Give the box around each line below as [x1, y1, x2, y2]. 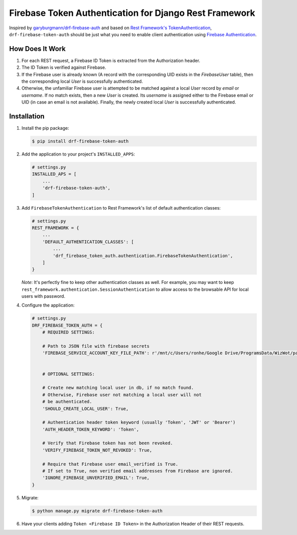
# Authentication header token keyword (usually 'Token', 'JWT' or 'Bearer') [42, 420, 236, 426]
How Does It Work [9, 45, 66, 53]
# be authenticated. [42, 399, 93, 405]
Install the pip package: [21, 125, 69, 131]
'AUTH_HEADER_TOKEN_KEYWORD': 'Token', [42, 427, 140, 432]
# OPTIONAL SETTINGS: [42, 371, 95, 376]
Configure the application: [21, 302, 75, 308]
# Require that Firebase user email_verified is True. [42, 461, 178, 467]
